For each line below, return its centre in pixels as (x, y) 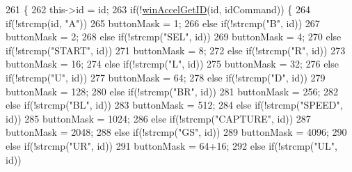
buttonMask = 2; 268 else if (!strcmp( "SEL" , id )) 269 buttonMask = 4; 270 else (174, 37)
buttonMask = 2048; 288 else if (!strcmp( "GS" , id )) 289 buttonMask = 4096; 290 (176, 132)
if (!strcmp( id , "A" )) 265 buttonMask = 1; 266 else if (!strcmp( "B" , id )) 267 (163, 23)
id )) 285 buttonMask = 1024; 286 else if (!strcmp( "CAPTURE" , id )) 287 (158, 118)
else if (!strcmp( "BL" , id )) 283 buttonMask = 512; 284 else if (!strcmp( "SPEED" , (174, 105)
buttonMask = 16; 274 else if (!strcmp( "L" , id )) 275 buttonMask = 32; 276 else (172, 64)
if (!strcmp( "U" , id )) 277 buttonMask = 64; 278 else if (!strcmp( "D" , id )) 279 (166, 77)
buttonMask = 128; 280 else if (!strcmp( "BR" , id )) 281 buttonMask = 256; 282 (172, 91)
